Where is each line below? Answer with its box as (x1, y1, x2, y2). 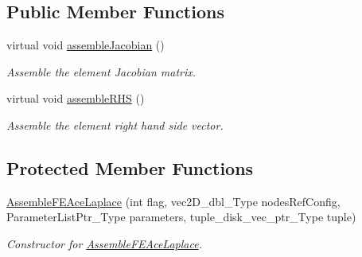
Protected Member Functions (6, 155, 254, 180)
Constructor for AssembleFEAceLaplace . (6, 235, 202, 251)
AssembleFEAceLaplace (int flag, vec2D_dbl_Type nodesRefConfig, (6, 193, 341, 209)
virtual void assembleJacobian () (6, 37, 165, 53)
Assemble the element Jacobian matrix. (6, 63, 197, 80)
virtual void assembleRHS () (6, 90, 145, 107)
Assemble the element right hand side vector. (6, 116, 224, 133)
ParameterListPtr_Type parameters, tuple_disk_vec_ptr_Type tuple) (6, 208, 356, 225)
